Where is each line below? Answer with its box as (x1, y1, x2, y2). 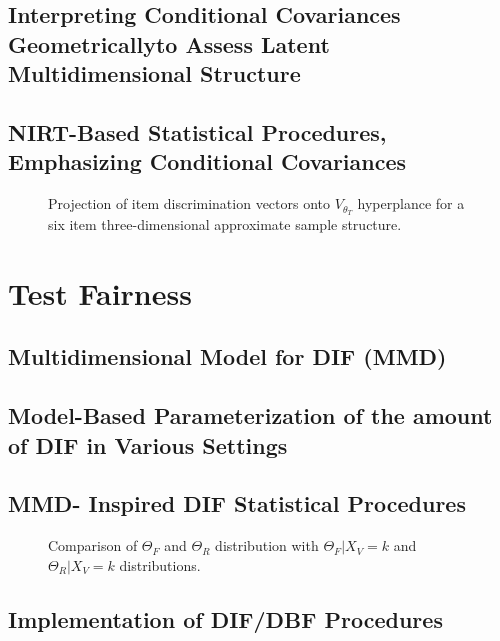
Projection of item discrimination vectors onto (48, 193, 331, 214)
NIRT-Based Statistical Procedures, (8, 116, 387, 147)
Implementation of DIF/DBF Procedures (8, 603, 443, 634)
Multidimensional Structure (8, 58, 301, 89)
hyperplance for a (357, 193, 465, 214)
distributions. (119, 554, 201, 575)
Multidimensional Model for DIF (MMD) (8, 341, 447, 372)
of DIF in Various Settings (8, 429, 288, 460)
